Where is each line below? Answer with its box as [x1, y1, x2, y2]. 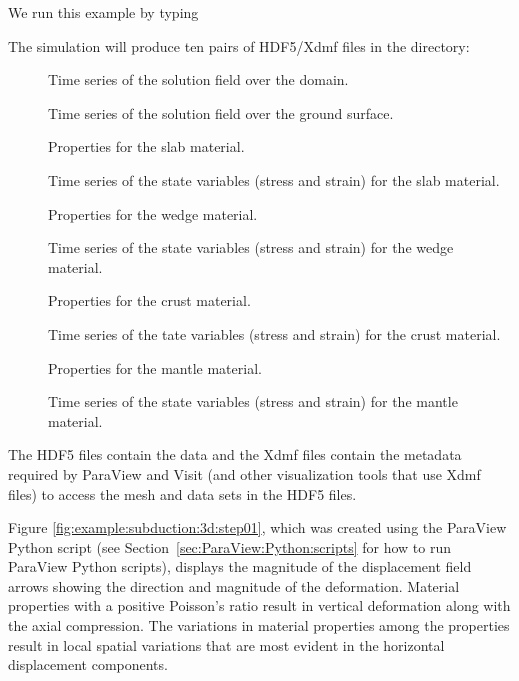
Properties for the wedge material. [48, 203, 258, 224]
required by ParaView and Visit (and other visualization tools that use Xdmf [8, 463, 481, 484]
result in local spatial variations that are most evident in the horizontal [8, 634, 445, 655]
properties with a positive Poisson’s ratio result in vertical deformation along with [8, 595, 511, 616]
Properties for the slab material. [48, 136, 245, 157]
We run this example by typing [8, 2, 199, 22]
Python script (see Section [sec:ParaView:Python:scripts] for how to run [8, 536, 451, 557]
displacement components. [8, 654, 168, 675]
